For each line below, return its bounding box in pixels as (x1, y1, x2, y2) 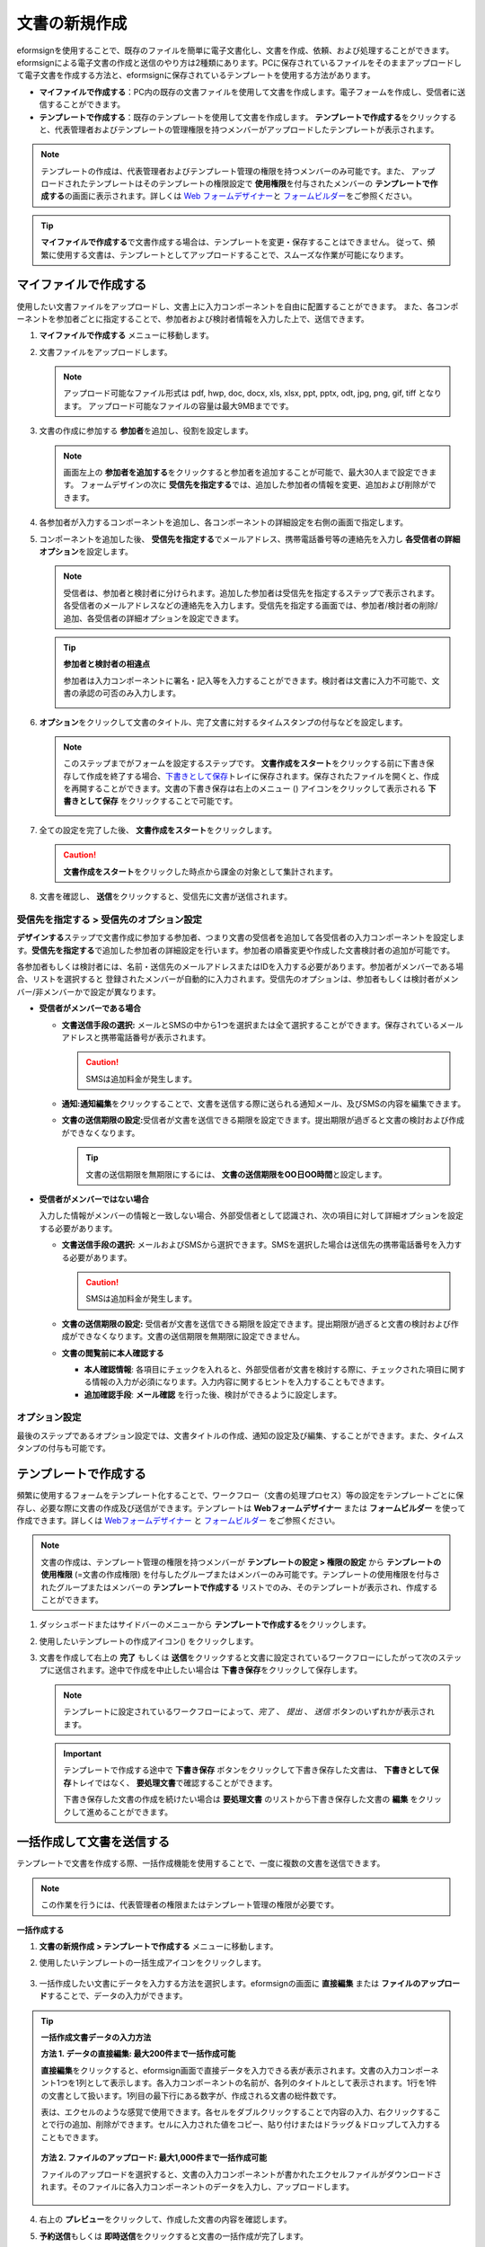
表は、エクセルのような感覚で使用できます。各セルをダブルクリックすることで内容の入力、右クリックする (40, 2106, 434, 2117)
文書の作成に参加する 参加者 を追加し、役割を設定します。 (39, 425, 253, 436)
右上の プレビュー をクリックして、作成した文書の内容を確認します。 (39, 2214, 292, 2225)
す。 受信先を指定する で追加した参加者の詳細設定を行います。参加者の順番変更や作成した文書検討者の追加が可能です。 (16, 945, 455, 955)
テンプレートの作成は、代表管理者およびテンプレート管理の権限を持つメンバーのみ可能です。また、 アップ (40, 165, 436, 176)
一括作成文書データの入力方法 (40, 2032, 152, 2042)
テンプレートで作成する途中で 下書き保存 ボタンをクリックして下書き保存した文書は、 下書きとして (63, 1764, 431, 1775)
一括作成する (16, 1924, 65, 1935)
